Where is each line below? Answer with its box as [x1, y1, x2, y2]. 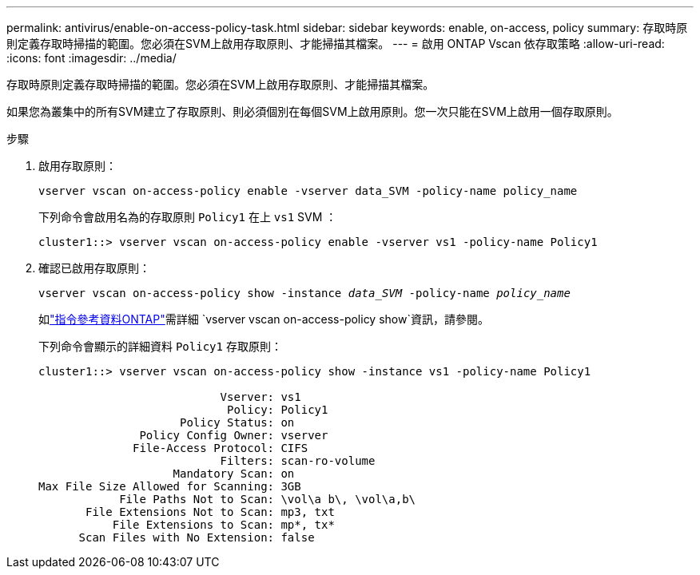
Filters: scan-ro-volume [220, 454, 376, 467]
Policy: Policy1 [227, 403, 328, 416]
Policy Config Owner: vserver [139, 429, 328, 442]
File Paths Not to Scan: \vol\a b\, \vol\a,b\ [119, 493, 416, 506]
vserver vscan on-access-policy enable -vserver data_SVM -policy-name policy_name [38, 184, 578, 197]
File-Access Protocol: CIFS [133, 442, 308, 454]
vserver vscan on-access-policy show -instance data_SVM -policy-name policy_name [38, 287, 571, 299]
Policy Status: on [180, 416, 295, 429]
